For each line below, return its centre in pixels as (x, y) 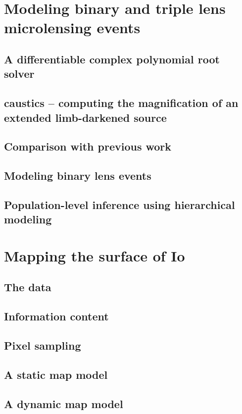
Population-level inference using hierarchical (120, 204)
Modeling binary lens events (78, 176)
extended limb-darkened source (85, 117)
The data (28, 287)
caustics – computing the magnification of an (121, 103)
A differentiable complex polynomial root (112, 59)
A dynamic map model (64, 403)
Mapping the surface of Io (95, 255)
